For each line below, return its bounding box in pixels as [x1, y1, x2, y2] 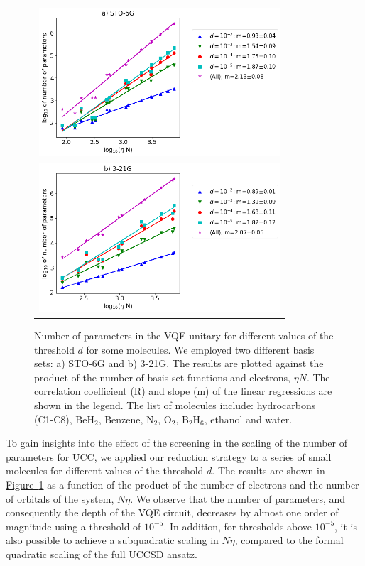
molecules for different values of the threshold [6, 463, 204, 478]
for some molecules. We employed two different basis [86, 342, 315, 357]
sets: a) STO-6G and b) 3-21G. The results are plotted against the [34, 356, 324, 371]
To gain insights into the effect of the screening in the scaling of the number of [6, 435, 348, 450]
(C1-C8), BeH [34, 411, 94, 426]
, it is [334, 518, 358, 533]
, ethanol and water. [204, 411, 293, 426]
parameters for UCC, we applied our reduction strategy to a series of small [6, 449, 332, 464]
